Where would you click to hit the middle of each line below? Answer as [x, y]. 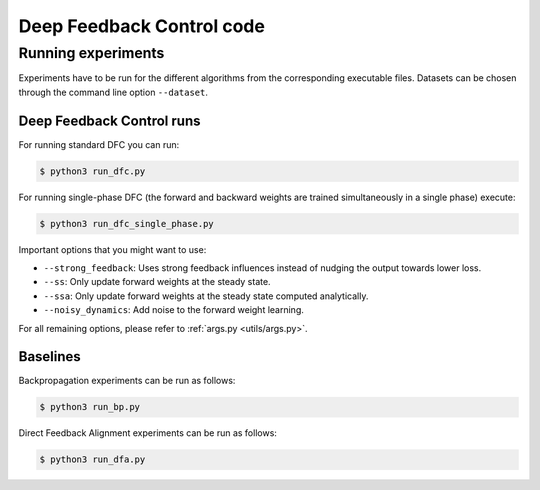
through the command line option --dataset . [113, 92]
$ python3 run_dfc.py [92, 171]
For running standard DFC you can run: [99, 144]
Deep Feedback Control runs [109, 120]
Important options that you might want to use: [112, 249]
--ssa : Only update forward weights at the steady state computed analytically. [206, 296]
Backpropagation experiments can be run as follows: [127, 381]
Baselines [50, 356]
